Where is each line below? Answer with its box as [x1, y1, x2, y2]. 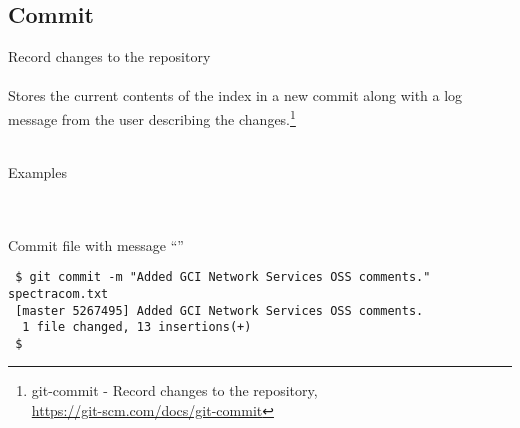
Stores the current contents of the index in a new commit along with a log [8, 85, 463, 106]
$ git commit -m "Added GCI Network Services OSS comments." [15, 270, 431, 285]
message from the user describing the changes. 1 [8, 105, 296, 129]
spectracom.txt [8, 286, 109, 301]
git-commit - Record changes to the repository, [31, 380, 318, 401]
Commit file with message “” [8, 234, 184, 255]
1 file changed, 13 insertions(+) [22, 320, 252, 335]
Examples [8, 161, 67, 182]
